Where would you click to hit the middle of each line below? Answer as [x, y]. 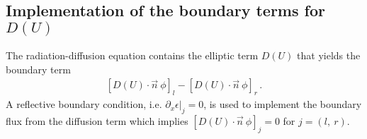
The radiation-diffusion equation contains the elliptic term [132, 55]
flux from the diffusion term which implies [97, 121]
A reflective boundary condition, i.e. [84, 104]
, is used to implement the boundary [283, 104]
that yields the [329, 55]
